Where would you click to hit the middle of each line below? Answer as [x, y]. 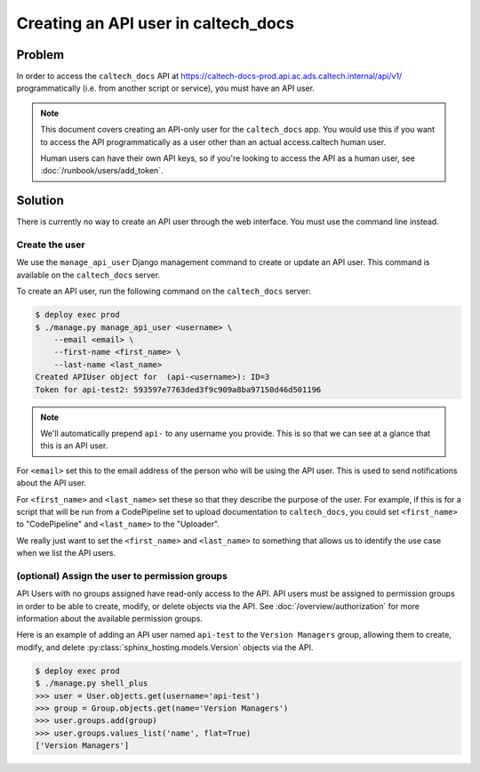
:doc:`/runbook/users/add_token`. [102, 171]
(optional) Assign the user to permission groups [122, 575]
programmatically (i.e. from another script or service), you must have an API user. [166, 88]
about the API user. [52, 483]
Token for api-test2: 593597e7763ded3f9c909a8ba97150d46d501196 [178, 390]
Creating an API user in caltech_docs [156, 23]
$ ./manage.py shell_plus [92, 684]
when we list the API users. [66, 553]
